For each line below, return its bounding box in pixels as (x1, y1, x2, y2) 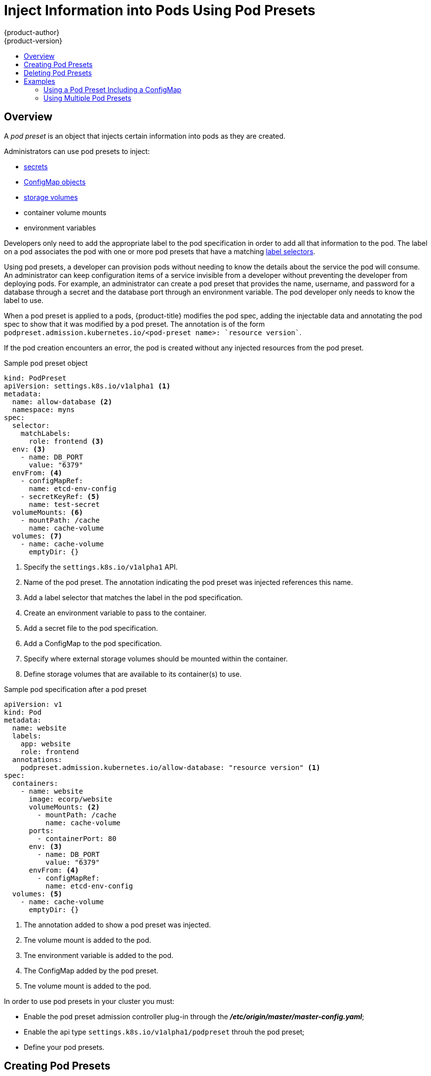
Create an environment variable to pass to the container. (24, 608, 207, 617)
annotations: (12, 755, 63, 764)
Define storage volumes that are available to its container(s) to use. (24, 669, 242, 678)
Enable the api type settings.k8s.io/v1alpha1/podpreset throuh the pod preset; (24, 1027, 305, 1036)
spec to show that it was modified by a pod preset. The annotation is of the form (4, 319, 265, 328)
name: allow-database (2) (12, 397, 113, 406)
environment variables (24, 223, 96, 232)
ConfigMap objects (24, 177, 86, 186)
